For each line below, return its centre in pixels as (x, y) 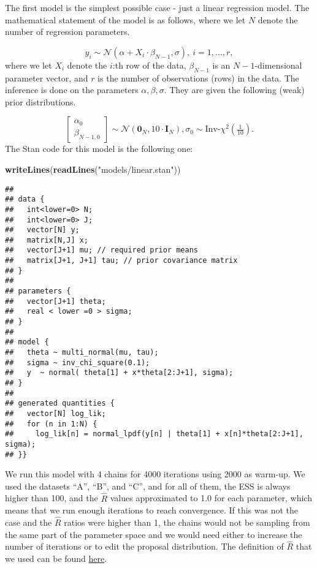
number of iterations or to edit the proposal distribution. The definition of (144, 546)
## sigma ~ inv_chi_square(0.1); (78, 362)
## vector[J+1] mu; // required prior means (101, 250)
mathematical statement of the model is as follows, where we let (125, 19)
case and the (29, 522)
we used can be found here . (56, 559)
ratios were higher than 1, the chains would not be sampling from (187, 522)
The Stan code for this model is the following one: (99, 149)
